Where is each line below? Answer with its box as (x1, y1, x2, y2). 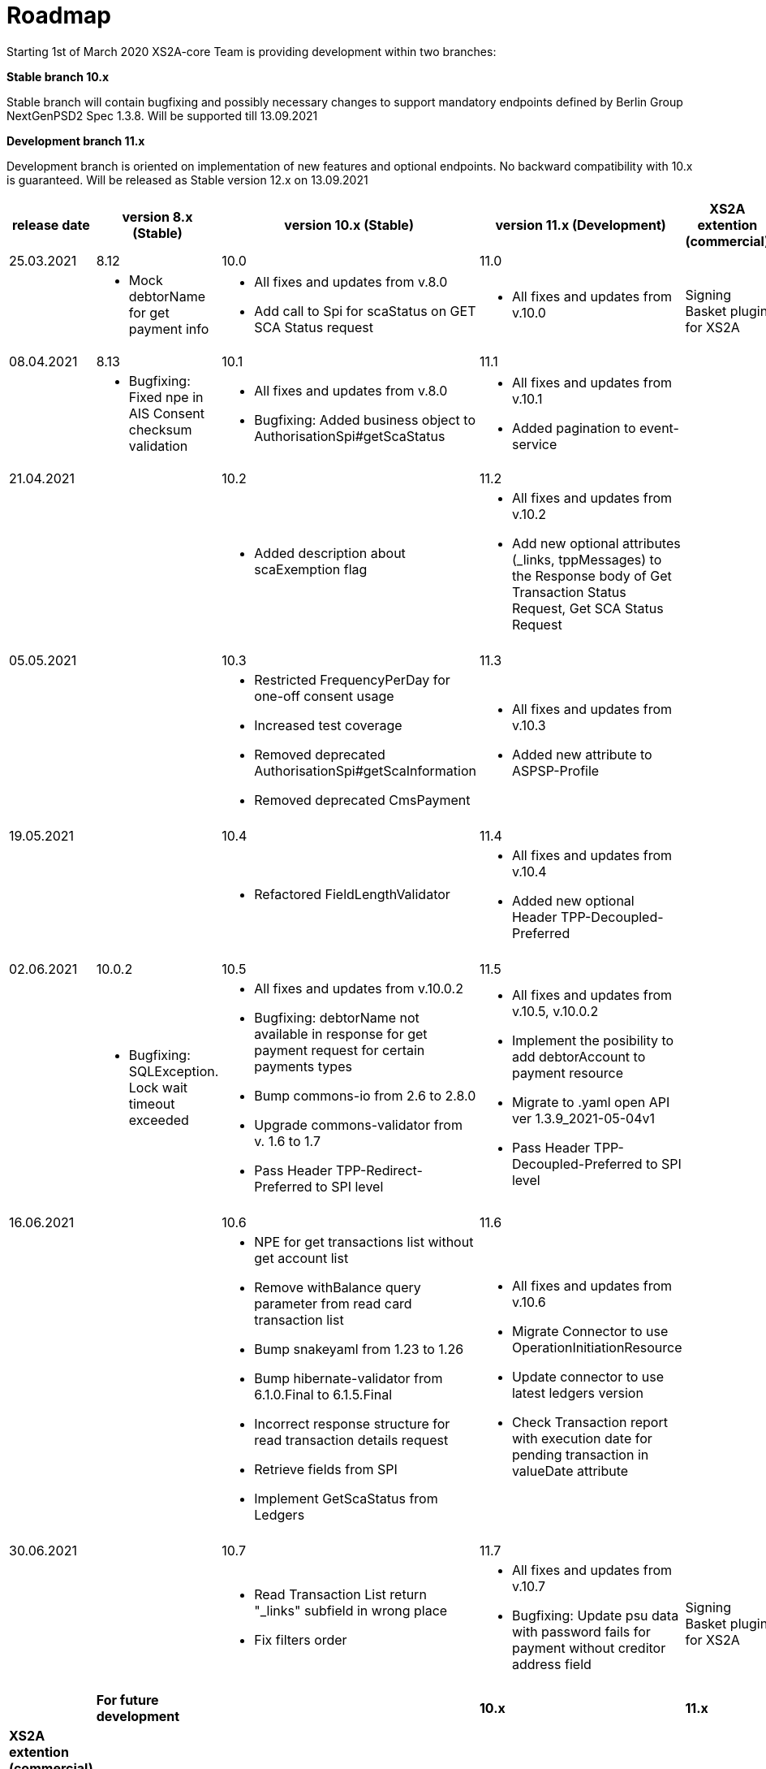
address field (511, 1655, 592, 1672)
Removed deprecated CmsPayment (254, 791, 471, 808)
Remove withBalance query (254, 1278, 421, 1295)
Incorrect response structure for (254, 1415, 450, 1432)
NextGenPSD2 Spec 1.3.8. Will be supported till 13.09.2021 (6, 108, 318, 123)
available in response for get (254, 1025, 428, 1042)
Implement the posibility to (511, 1032, 674, 1049)
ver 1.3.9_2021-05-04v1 (511, 1109, 656, 1127)
